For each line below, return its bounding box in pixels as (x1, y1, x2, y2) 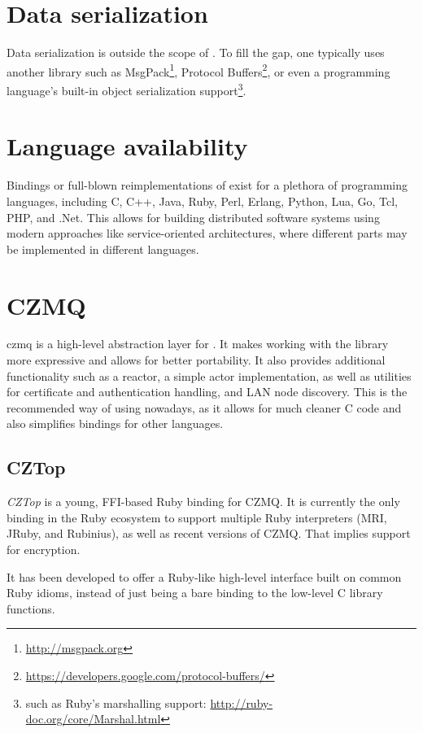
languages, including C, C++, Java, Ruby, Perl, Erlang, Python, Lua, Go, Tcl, (7, 192, 398, 209)
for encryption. (7, 540, 81, 557)
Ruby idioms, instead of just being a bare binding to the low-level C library (7, 584, 383, 601)
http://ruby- (210, 694, 273, 711)
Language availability (7, 129, 248, 163)
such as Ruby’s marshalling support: (25, 694, 207, 711)
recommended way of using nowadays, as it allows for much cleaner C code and (7, 399, 402, 416)
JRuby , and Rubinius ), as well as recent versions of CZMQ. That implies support (7, 525, 411, 542)
